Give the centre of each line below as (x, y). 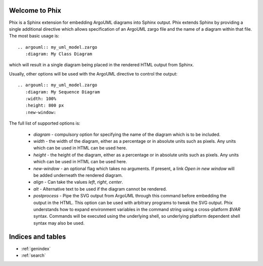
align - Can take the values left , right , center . (78, 182)
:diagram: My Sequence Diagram (62, 92)
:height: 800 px (45, 105)
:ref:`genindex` (36, 248)
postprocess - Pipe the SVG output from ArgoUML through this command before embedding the (130, 196)
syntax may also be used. (59, 223)
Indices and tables (38, 237)
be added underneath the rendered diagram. (78, 175)
